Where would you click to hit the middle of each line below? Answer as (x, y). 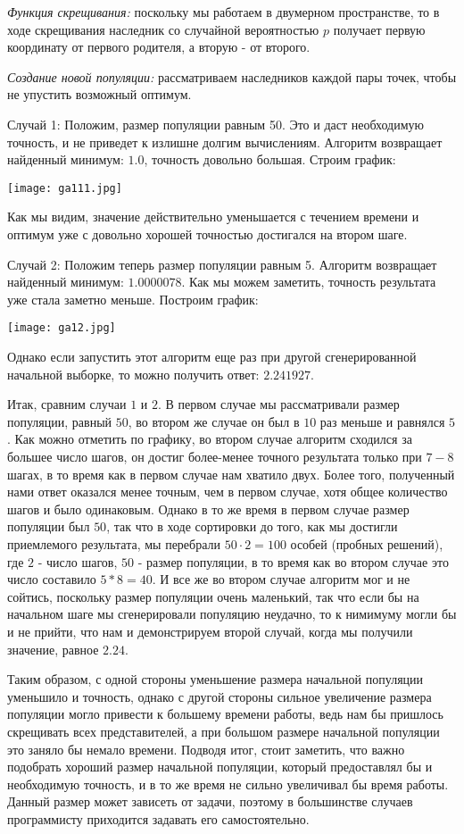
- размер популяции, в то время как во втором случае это (293, 561)
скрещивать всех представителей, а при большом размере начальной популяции (224, 731)
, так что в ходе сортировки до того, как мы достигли (252, 526)
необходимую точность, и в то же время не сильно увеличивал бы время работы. (228, 784)
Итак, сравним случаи (67, 404)
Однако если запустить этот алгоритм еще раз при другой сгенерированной (212, 357)
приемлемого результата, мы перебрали (114, 543)
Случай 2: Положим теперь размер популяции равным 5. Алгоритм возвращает (222, 264)
